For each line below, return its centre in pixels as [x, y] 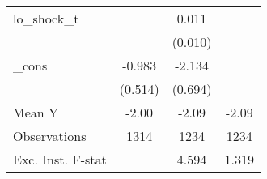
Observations [50, 136]
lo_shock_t [46, 18]
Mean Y [36, 112]
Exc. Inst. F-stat [60, 159]
